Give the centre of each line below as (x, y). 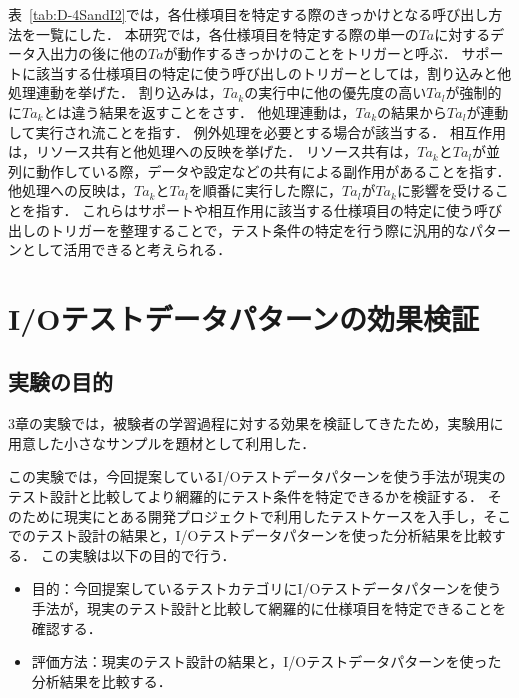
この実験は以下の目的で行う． (138, 554)
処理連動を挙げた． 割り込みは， (115, 92)
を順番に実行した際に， (265, 190)
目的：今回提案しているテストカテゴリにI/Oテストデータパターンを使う (266, 588)
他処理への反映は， (71, 190)
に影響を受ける (445, 190)
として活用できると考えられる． (126, 249)
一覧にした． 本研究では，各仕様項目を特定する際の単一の (227, 33)
